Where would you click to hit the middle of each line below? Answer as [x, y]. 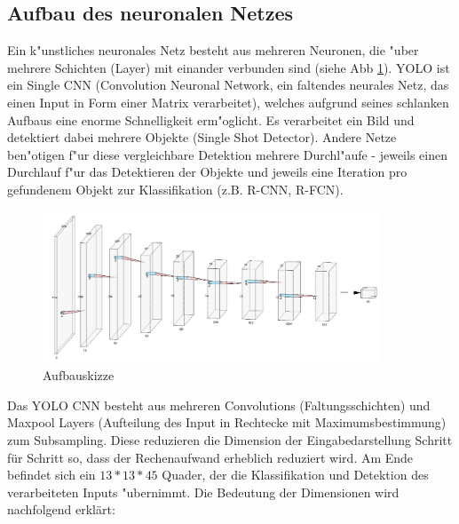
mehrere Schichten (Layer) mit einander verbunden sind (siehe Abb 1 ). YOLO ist [229, 67]
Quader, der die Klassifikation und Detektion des [295, 475]
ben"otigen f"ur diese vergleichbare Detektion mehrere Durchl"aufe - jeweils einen [227, 154]
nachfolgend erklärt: [61, 509]
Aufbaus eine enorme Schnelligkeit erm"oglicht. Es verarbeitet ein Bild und [211, 119]
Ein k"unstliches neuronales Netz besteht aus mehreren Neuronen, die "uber [213, 50]
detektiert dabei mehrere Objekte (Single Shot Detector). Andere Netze [202, 137]
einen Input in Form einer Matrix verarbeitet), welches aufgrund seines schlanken [228, 102]
